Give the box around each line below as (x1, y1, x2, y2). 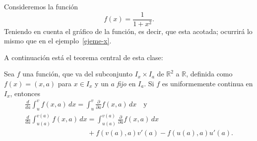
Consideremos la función (4, 1, 78, 11)
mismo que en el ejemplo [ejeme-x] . (4, 35, 112, 46)
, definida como (186, 69, 233, 79)
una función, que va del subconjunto (22, 69, 132, 79)
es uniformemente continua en (162, 78, 253, 89)
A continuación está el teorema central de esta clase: (4, 52, 163, 62)
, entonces (10, 88, 40, 98)
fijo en (117, 78, 136, 89)
